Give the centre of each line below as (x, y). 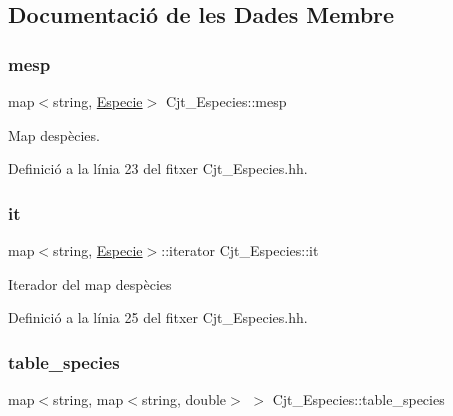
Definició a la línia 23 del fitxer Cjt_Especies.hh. (158, 168)
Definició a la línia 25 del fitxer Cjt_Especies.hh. (158, 317)
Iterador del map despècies (90, 283)
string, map (88, 399)
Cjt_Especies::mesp (226, 101)
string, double (184, 399)
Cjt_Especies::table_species (358, 399)
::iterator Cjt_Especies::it (240, 250)
